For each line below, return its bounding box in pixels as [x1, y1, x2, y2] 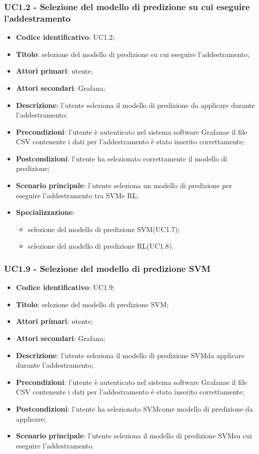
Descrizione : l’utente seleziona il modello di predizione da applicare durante [16, 99, 255, 110]
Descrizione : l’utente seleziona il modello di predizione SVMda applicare [16, 350, 245, 360]
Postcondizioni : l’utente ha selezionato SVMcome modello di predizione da [16, 404, 253, 414]
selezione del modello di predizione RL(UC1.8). [28, 241, 174, 251]
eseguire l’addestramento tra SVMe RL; [16, 190, 139, 200]
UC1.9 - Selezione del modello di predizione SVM [4, 262, 211, 274]
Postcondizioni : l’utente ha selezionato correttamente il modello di [16, 153, 227, 163]
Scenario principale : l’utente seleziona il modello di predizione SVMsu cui [16, 430, 252, 441]
